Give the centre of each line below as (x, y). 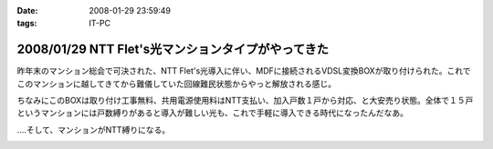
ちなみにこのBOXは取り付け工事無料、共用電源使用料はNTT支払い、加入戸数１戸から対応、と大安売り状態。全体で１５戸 (245, 101)
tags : (27, 24)
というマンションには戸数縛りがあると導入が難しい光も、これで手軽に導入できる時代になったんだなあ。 (212, 113)
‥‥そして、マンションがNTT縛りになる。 (94, 129)
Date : (27, 10)
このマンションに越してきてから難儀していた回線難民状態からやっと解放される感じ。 (177, 84)
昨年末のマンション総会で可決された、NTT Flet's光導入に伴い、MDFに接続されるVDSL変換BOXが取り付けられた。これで (244, 71)
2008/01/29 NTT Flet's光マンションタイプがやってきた (173, 50)
